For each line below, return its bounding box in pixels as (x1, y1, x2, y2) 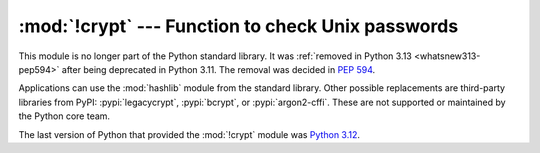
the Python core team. (18, 110, 110, 122)
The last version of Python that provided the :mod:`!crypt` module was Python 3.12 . (18, 128, 360, 140)
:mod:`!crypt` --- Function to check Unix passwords (18, 15, 459, 37)
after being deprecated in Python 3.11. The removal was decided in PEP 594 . (61, 63, 376, 75)
